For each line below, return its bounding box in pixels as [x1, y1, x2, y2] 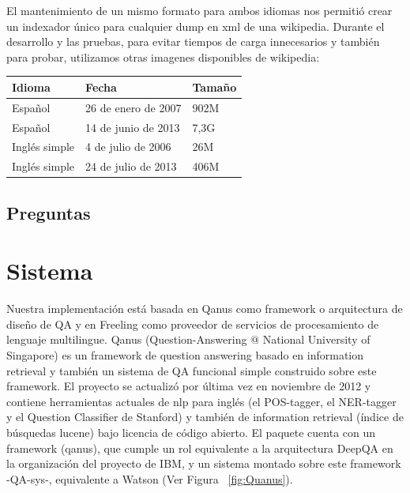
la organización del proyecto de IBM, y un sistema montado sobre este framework [6, 455, 401, 472]
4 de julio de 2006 [85, 138, 171, 155]
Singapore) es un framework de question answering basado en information [6, 347, 364, 363]
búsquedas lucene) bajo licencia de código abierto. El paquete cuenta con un [6, 424, 376, 440]
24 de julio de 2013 [85, 158, 177, 175]
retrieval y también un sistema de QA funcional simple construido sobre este [6, 362, 377, 378]
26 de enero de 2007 [85, 99, 182, 115]
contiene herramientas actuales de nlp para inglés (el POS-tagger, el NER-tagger [6, 393, 397, 409]
